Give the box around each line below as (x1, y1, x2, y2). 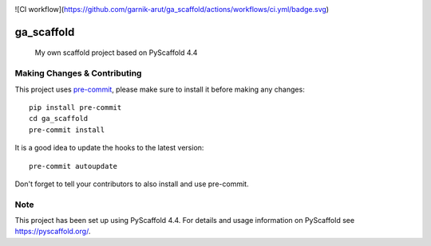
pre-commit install (29, 125, 105, 135)
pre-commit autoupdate (29, 162, 118, 170)
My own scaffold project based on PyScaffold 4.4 (34, 48, 198, 57)
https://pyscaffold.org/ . (14, 227, 91, 236)
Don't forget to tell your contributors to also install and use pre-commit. (14, 179, 249, 189)
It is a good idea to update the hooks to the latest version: (14, 143, 204, 153)
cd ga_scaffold (29, 114, 89, 123)
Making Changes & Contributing (14, 68, 142, 79)
